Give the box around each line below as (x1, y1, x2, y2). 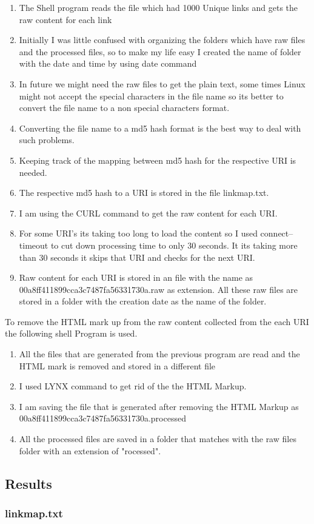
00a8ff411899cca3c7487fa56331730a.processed (19, 412, 186, 425)
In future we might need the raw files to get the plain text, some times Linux (19, 77, 306, 90)
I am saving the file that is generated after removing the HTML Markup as (19, 400, 299, 412)
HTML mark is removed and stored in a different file (19, 359, 216, 372)
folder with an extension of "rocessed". (19, 444, 161, 457)
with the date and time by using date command (19, 57, 197, 70)
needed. (19, 166, 47, 178)
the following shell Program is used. (5, 327, 138, 340)
